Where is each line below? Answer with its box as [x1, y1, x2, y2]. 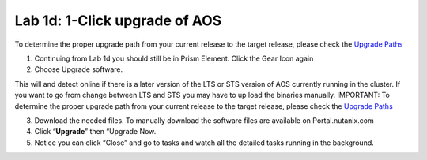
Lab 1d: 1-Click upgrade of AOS [14, 12, 222, 29]
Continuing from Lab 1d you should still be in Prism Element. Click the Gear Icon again [34, 54, 314, 63]
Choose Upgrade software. [34, 65, 123, 74]
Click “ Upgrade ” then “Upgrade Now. [34, 127, 157, 136]
